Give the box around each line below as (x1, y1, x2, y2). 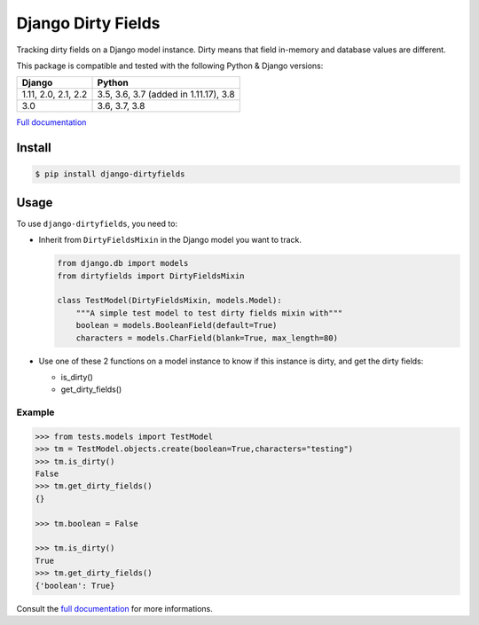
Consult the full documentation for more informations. (16, 603, 213, 613)
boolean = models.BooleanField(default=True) (75, 320, 278, 331)
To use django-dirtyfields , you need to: (16, 218, 177, 229)
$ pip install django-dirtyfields (35, 169, 185, 179)
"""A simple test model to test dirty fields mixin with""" (75, 308, 343, 318)
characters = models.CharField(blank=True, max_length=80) (75, 332, 339, 343)
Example (16, 406, 55, 418)
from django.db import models (57, 258, 189, 269)
